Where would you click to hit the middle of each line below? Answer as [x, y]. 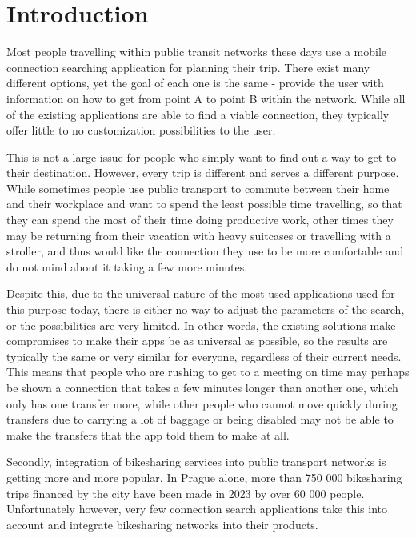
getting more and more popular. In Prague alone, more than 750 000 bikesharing [204, 477]
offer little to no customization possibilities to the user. [141, 130]
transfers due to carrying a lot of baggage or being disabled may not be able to [200, 419]
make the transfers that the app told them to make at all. [148, 434]
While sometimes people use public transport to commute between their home [198, 188]
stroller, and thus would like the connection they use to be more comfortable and [205, 251]
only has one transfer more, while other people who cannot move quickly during [202, 403]
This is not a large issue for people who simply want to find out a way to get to [202, 157]
